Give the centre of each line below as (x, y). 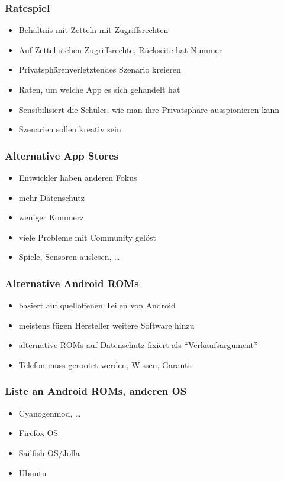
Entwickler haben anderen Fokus (78, 177)
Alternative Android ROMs (72, 283)
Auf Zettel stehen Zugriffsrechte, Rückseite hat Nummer (120, 49)
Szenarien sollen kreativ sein (70, 129)
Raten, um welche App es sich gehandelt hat (99, 89)
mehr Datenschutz (51, 197)
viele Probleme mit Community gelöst (87, 237)
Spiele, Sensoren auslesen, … (69, 257)
